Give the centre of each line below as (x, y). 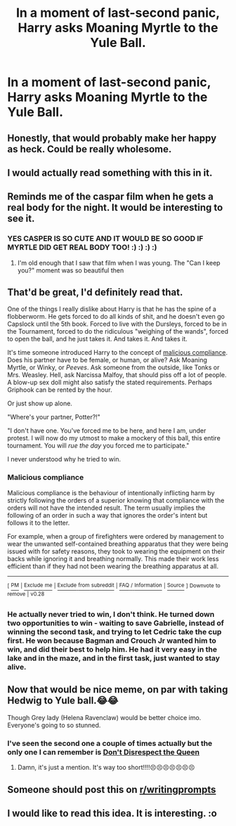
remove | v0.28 (26, 594)
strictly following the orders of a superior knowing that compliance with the (116, 500)
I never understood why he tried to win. (64, 459)
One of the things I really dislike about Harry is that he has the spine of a (112, 309)
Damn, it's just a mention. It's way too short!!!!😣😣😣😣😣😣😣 (106, 768)
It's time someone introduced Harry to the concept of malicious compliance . (118, 353)
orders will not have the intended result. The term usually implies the (106, 508)
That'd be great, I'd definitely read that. (95, 293)
